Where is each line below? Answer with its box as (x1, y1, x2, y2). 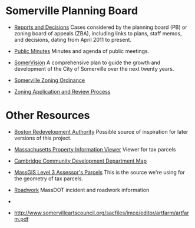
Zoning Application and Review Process (14, 88, 111, 95)
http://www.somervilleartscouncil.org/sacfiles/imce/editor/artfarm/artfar (14, 209, 189, 216)
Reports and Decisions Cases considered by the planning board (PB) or (14, 24, 187, 31)
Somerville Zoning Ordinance (14, 77, 85, 84)
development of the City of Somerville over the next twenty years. (14, 65, 174, 72)
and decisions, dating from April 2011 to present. (14, 36, 132, 43)
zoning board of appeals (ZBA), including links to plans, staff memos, (14, 29, 182, 37)
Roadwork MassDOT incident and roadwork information (14, 186, 150, 193)
